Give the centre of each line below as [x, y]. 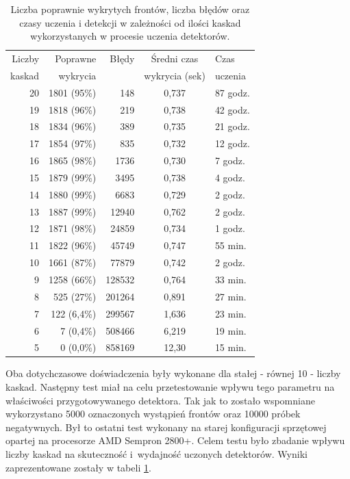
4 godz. [230, 177]
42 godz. [232, 109]
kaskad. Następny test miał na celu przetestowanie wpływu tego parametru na [170, 387]
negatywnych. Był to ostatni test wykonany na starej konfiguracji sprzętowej [166, 427]
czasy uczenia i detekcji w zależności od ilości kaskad [130, 22]
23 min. [230, 313]
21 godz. [232, 126]
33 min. [230, 279]
